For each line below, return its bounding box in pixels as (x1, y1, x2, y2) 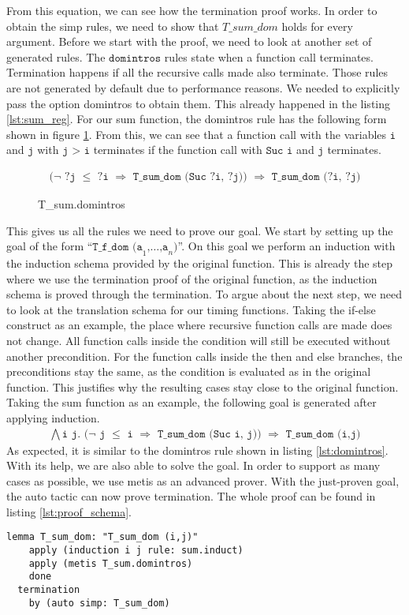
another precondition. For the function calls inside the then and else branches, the (6, 347, 403, 364)
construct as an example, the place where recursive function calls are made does (6, 317, 392, 333)
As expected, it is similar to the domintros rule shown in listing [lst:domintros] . (6, 441, 389, 458)
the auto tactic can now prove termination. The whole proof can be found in (6, 488, 376, 504)
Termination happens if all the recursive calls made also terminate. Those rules (6, 64, 389, 81)
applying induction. (6, 409, 100, 426)
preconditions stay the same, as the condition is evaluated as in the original (6, 363, 371, 380)
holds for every (281, 17, 353, 34)
